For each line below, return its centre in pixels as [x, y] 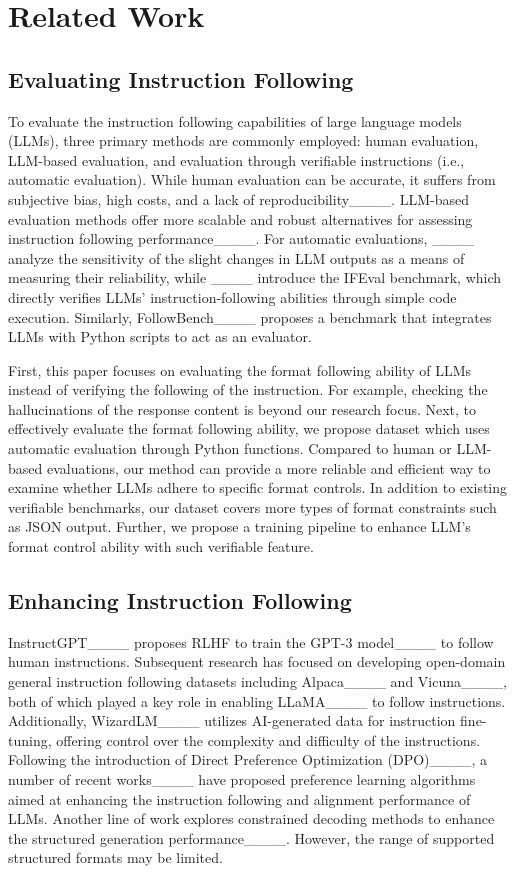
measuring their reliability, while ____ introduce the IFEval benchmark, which [255, 277]
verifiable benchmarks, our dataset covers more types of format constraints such [252, 506]
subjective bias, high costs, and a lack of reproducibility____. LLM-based [238, 198]
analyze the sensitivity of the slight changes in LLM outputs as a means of [236, 257]
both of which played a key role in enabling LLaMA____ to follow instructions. [257, 700]
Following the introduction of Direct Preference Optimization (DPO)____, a [248, 759]
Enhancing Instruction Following [180, 600]
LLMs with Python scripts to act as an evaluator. [160, 336]
